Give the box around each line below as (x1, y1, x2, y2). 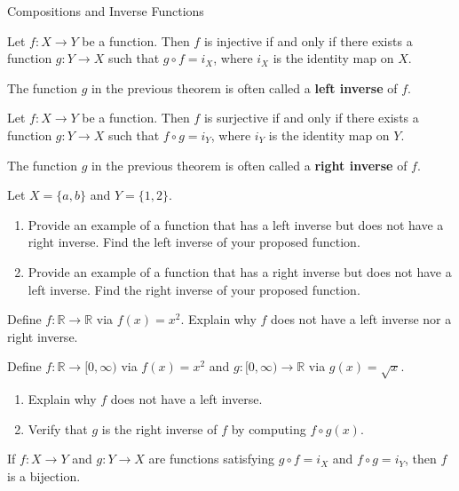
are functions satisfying (148, 449, 274, 468)
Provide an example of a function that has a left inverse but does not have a (28, 215, 444, 234)
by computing (231, 419, 306, 438)
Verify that (28, 419, 88, 438)
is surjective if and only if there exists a (203, 108, 419, 127)
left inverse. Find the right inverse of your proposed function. (28, 280, 360, 298)
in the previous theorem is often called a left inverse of (91, 78, 398, 97)
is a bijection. (7, 466, 81, 485)
